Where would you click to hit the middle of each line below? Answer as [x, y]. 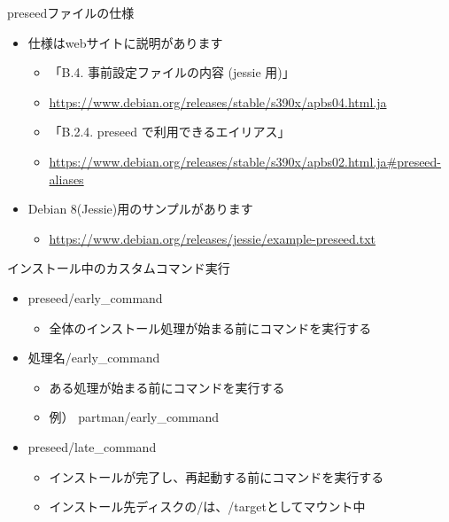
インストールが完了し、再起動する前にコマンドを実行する [217, 476]
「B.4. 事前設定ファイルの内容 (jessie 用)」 [172, 72]
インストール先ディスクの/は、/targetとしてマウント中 [207, 506]
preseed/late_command [92, 446]
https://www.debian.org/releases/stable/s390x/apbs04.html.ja [218, 101]
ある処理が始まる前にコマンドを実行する [167, 387]
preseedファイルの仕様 [71, 12]
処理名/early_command [94, 358]
